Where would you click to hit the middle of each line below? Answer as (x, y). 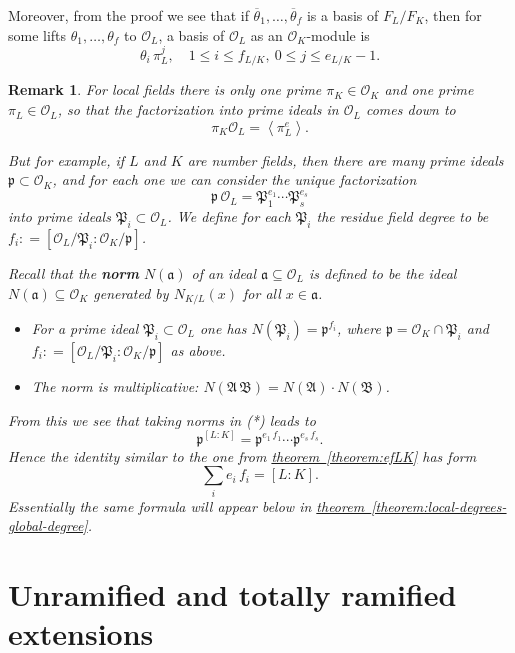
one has (223, 327)
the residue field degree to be (402, 216)
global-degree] (48, 525)
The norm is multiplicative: (115, 385)
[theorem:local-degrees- (439, 505)
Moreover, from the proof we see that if (128, 15)
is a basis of (342, 15)
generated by (131, 292)
